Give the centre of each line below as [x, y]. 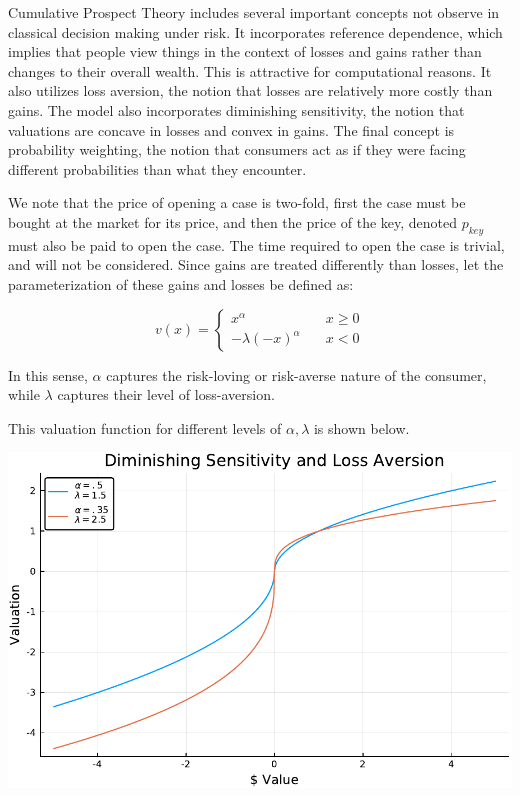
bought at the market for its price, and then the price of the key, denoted [233, 221]
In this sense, [48, 374]
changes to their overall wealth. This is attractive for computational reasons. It [250, 70]
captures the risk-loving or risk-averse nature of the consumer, [296, 374]
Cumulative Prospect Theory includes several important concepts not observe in [254, 12]
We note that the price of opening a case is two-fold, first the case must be [237, 202]
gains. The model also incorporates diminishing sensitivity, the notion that [236, 109]
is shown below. [361, 427]
